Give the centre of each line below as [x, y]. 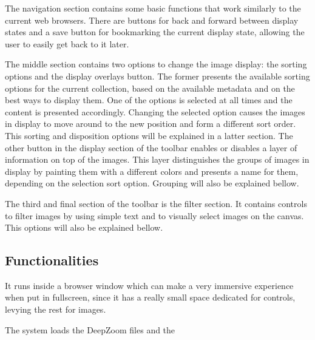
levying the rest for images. [56, 309]
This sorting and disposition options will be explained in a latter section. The [149, 135]
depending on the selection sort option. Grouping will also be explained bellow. [152, 183]
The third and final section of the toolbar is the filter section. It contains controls [156, 203]
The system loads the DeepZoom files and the [90, 329]
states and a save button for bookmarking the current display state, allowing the [155, 32]
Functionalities [52, 260]
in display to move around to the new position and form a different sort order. [151, 124]
